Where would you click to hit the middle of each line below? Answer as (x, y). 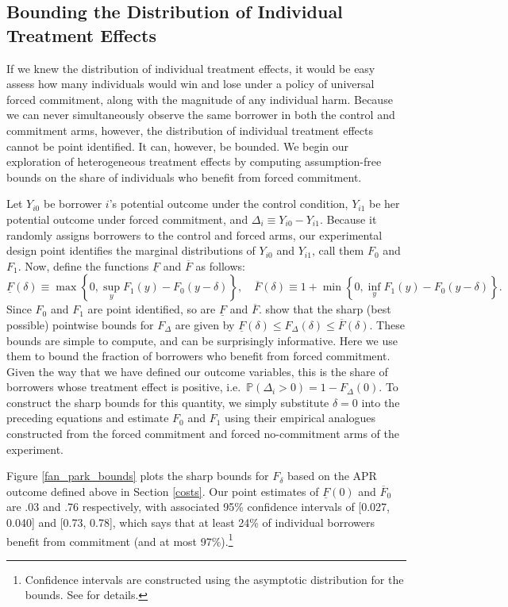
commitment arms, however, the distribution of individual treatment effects (190, 130)
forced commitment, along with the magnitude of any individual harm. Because (200, 99)
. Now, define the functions (83, 265)
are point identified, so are (152, 309)
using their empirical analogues (300, 418)
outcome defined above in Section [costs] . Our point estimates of (163, 491)
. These (387, 324)
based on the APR (332, 476)
